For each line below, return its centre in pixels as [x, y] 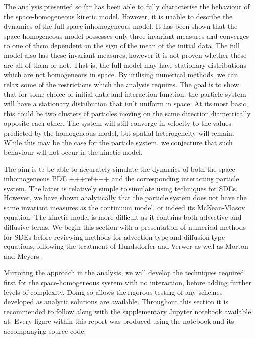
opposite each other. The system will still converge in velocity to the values [118, 123]
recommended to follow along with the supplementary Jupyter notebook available [127, 311]
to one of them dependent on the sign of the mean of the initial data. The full [122, 45]
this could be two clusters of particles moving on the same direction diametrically [127, 113]
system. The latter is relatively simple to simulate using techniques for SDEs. [121, 188]
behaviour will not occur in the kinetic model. [73, 152]
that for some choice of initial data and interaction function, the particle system [125, 94]
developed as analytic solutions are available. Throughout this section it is [116, 302]
